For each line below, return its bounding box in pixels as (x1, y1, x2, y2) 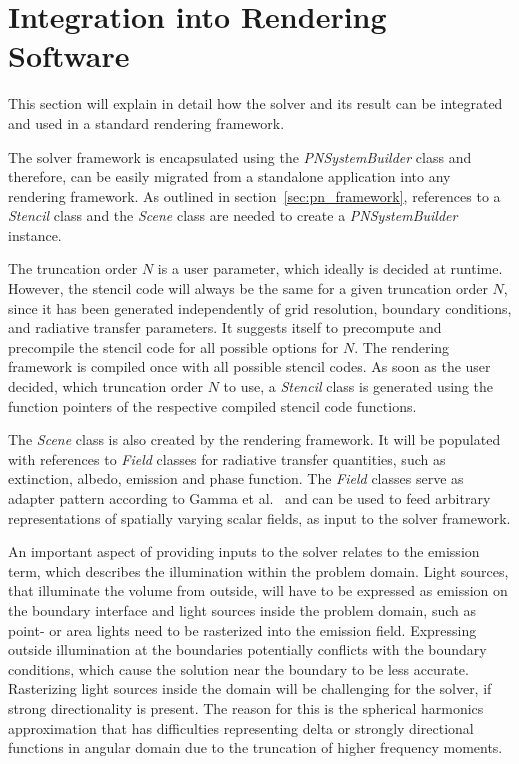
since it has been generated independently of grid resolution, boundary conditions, (8, 297, 512, 318)
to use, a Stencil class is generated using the (223, 376, 493, 397)
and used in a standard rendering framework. (8, 112, 285, 133)
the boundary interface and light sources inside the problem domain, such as (8, 599, 477, 620)
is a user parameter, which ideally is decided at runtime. (157, 258, 503, 279)
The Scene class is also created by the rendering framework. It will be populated (8, 429, 501, 450)
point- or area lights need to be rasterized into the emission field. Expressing (8, 619, 477, 640)
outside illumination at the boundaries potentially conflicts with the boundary (8, 639, 487, 660)
